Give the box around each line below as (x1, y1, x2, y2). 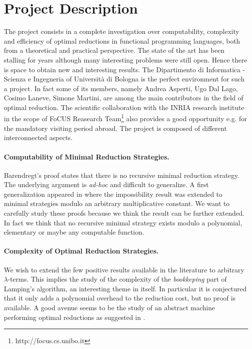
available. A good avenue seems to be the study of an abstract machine (4, 302, 215, 313)
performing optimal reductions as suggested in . (4, 312, 145, 322)
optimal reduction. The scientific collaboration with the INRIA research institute (4, 102, 244, 112)
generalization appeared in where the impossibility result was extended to (4, 189, 222, 199)
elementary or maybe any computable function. (4, 227, 144, 237)
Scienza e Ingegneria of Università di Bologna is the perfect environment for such (4, 74, 245, 84)
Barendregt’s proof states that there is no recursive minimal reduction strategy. (4, 170, 239, 180)
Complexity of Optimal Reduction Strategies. (4, 246, 159, 256)
